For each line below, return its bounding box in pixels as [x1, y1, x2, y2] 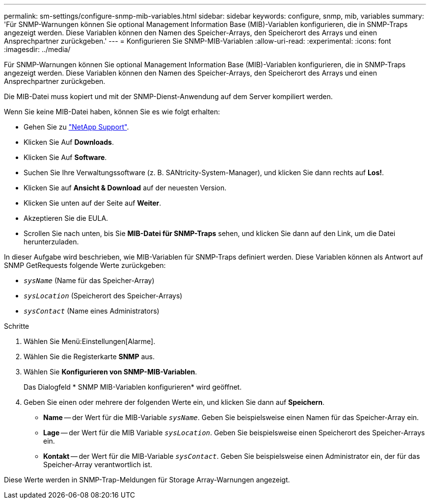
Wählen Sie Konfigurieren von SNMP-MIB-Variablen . [24, 368, 197, 376]
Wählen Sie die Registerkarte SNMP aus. [24, 352, 155, 361]
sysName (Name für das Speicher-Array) [24, 276, 155, 285]
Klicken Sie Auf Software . [24, 153, 107, 161]
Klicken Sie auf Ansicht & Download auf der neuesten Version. [24, 184, 227, 192]
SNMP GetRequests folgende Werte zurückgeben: [4, 261, 166, 269]
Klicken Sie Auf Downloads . [24, 138, 114, 146]
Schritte [4, 322, 29, 330]
